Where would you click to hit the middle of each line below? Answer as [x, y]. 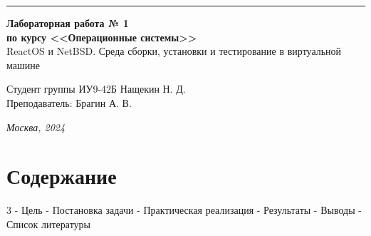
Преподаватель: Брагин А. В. [69, 102]
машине [23, 65]
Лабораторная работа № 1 [68, 23]
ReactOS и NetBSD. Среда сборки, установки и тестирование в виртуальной [174, 51]
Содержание [62, 176]
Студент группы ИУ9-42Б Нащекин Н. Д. [96, 89]
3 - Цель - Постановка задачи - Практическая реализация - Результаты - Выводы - [184, 210]
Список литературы [49, 224]
